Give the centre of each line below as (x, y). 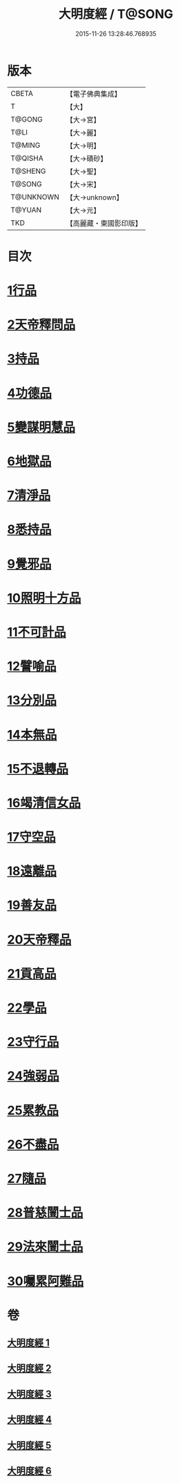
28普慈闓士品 (45, 1213)
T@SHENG (28, 171)
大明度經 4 (30, 1420)
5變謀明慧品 (41, 427)
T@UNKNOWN (35, 197)
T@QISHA (27, 158)
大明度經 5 (29, 1445)
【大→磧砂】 (87, 158)
